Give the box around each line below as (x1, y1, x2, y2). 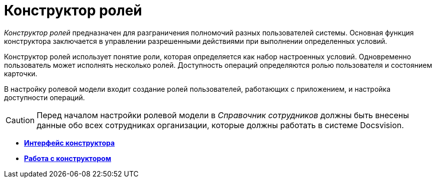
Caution (6, 115, 35, 125)
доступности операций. (4, 93, 85, 102)
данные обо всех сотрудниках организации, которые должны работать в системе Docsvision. (37, 120, 404, 130)
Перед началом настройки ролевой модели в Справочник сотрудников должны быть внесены (37, 110, 409, 120)
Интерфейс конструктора (24, 138, 115, 147)
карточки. (4, 69, 38, 78)
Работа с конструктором (24, 154, 112, 163)
